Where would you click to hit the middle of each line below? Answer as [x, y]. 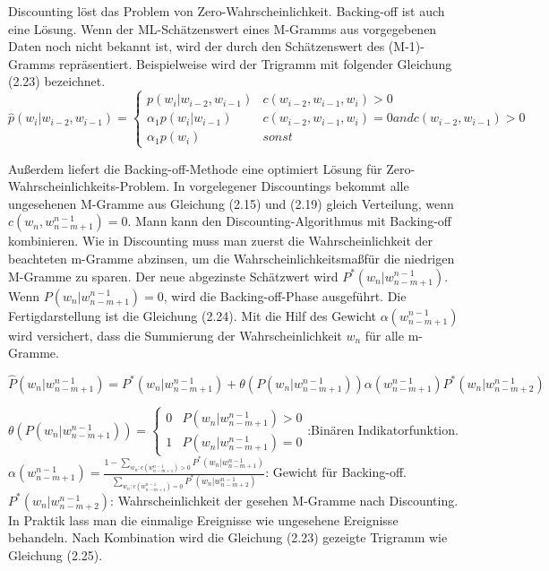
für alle [384, 335]
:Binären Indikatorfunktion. [383, 429]
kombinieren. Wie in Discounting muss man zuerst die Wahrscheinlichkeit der [221, 241]
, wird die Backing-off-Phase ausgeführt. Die [285, 295]
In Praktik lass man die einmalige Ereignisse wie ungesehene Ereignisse [203, 519]
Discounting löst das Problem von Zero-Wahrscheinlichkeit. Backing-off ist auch [227, 11]
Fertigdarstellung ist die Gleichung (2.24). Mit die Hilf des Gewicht [192, 315]
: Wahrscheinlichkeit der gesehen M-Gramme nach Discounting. [284, 500]
